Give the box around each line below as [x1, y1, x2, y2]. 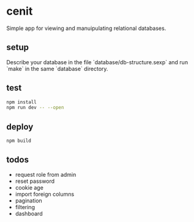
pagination [15, 197, 43, 204]
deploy [6, 121, 34, 132]
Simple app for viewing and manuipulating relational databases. [6, 24, 166, 32]
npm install [6, 99, 37, 105]
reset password [15, 177, 55, 185]
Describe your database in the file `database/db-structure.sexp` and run [6, 58, 188, 65]
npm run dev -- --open [6, 105, 64, 111]
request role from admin [15, 171, 76, 178]
